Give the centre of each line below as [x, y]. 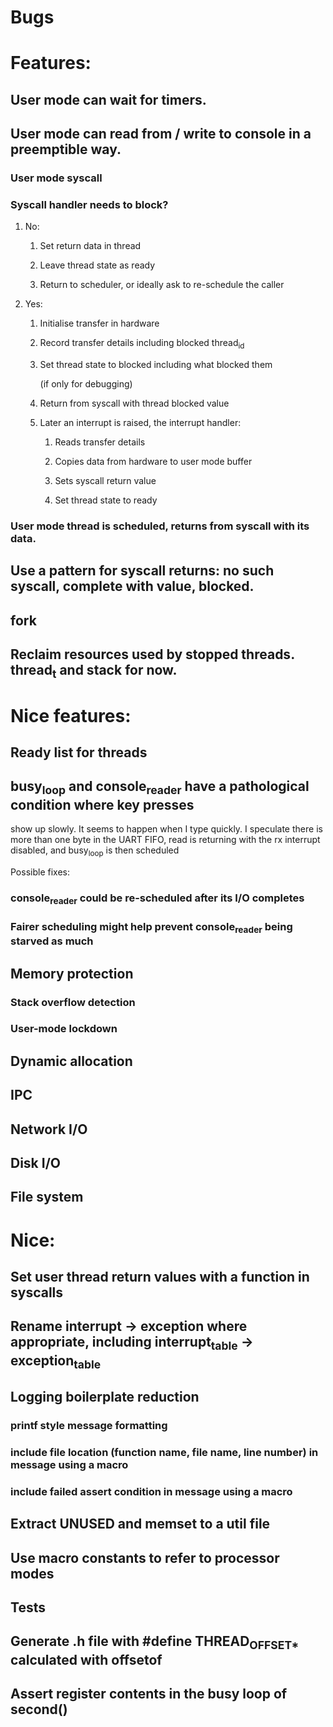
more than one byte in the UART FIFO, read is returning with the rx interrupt [165, 840]
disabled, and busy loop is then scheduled [95, 851]
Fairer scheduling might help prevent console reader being [151, 927]
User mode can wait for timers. [108, 99]
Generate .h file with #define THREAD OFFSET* [155, 1643]
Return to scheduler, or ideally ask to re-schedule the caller [162, 285]
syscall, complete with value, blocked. [132, 586]
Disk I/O [36, 1163]
